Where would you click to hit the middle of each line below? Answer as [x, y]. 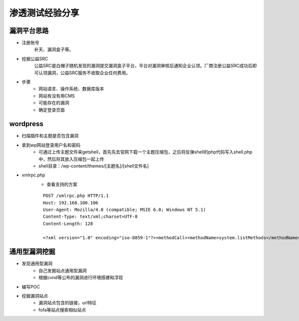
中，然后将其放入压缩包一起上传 [71, 159]
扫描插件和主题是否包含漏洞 [50, 136]
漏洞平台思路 [29, 31]
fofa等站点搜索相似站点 [62, 310]
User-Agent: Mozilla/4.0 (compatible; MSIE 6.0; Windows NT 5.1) [125, 210]
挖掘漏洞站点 [35, 296]
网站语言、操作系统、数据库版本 [71, 89]
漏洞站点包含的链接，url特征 [68, 303]
